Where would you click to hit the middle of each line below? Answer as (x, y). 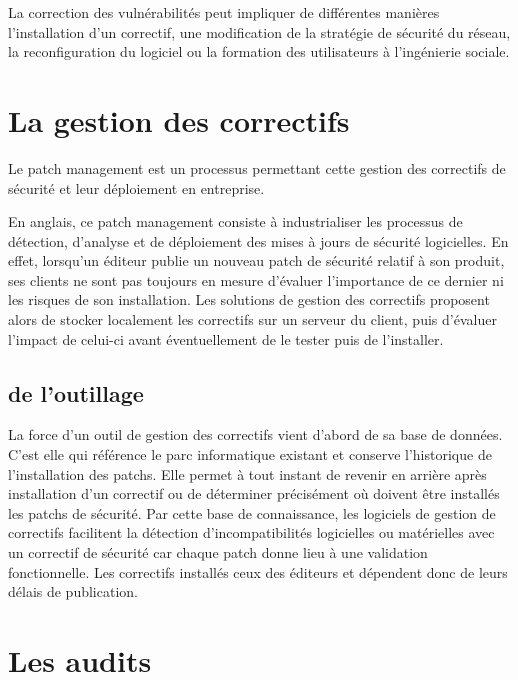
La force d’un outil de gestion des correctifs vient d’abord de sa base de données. (255, 434)
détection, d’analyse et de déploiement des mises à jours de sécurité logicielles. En (258, 240)
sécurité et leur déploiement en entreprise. (136, 187)
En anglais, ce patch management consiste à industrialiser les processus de (235, 221)
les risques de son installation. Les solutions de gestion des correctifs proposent (249, 299)
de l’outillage (76, 392)
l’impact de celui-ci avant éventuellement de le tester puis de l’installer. (226, 338)
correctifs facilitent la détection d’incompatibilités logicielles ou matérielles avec (251, 532)
